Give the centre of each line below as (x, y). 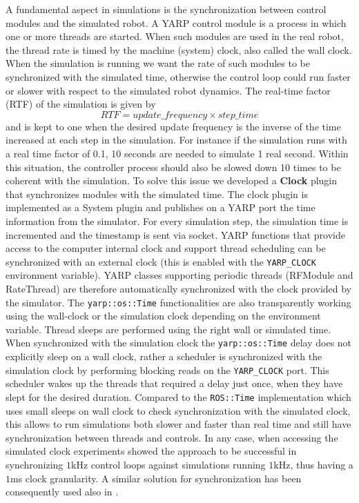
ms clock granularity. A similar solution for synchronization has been (156, 478)
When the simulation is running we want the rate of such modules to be (158, 63)
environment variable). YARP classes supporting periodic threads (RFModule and (179, 275)
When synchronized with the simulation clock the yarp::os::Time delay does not (179, 343)
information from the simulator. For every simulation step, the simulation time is (177, 220)
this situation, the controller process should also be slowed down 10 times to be (173, 167)
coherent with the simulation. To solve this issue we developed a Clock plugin (172, 180)
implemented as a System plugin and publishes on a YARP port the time (161, 207)
